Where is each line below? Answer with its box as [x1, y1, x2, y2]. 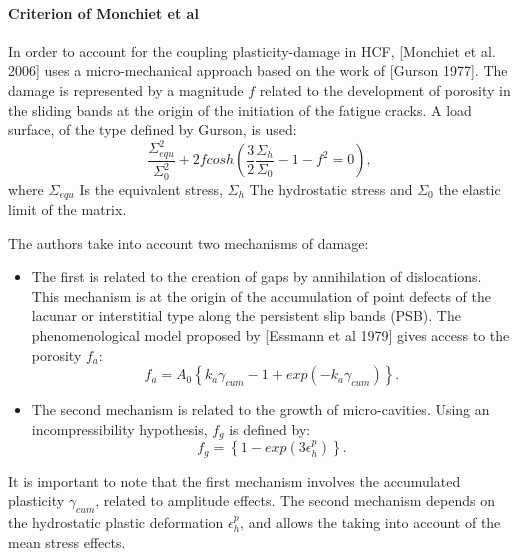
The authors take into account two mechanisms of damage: [8, 232, 369, 253]
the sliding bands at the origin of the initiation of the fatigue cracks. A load [8, 99, 472, 120]
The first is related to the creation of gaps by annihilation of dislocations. [31, 266, 482, 287]
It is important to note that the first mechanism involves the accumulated [8, 470, 461, 491]
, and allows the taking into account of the [240, 512, 501, 533]
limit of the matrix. [8, 199, 127, 219]
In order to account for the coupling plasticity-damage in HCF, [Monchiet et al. [8, 40, 496, 61]
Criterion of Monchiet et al [8, 2, 199, 23]
